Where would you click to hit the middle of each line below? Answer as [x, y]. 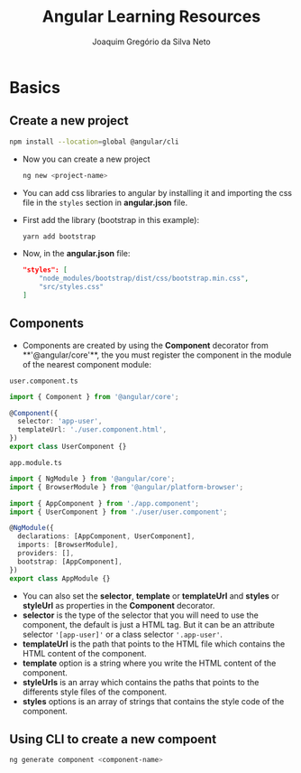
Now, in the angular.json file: [76, 254]
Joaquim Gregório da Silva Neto [151, 42]
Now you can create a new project [86, 159]
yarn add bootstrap [59, 237]
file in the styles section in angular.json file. [105, 202]
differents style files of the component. [95, 692]
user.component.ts [44, 381]
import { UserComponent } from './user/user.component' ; [119, 512]
